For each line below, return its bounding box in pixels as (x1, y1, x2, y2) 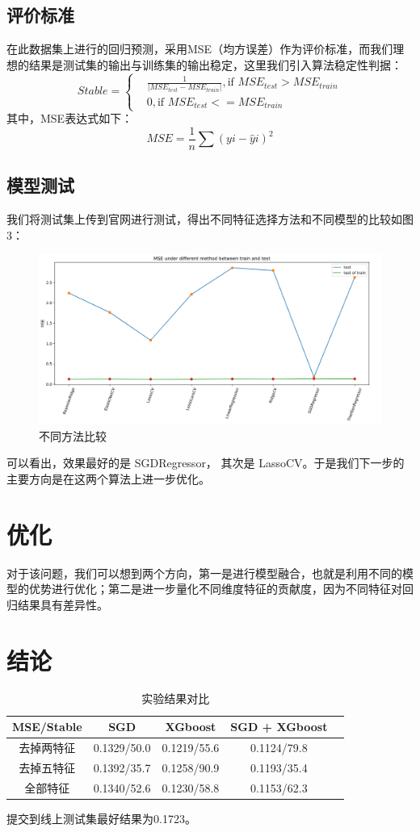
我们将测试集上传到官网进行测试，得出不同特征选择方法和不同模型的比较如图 (6, 211, 414, 228)
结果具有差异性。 (17, 596, 108, 613)
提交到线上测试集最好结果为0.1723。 (6, 809, 196, 826)
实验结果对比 (141, 690, 210, 707)
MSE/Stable (12, 718, 82, 735)
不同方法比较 (39, 427, 107, 444)
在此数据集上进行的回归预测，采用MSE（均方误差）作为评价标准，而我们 (6, 40, 393, 57)
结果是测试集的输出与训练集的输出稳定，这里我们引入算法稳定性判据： (28, 56, 402, 73)
